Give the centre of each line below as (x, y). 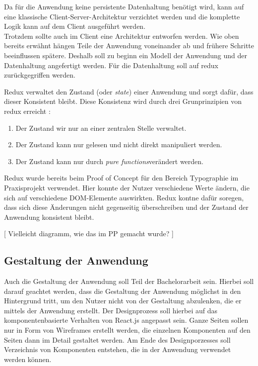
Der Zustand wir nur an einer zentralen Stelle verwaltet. (101, 128)
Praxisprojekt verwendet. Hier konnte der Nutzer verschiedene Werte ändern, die (127, 187)
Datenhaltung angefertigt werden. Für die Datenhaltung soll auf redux (111, 65)
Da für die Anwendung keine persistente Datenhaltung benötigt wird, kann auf (124, 6)
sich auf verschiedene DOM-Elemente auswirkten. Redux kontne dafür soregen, (124, 197)
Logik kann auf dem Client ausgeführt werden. (75, 26)
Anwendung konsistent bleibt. (49, 217)
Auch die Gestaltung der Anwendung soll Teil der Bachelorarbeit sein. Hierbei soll (129, 281)
